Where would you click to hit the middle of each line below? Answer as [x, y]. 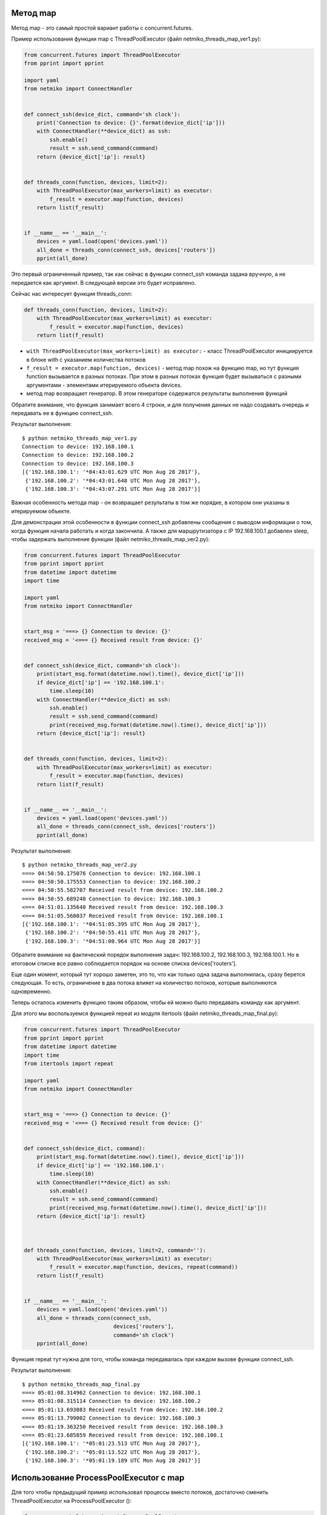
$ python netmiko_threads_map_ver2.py [80, 865]
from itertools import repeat [69, 1064]
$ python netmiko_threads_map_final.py [81, 1384]
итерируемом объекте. [41, 511]
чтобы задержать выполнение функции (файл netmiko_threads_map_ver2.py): [111, 539]
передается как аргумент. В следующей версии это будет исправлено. [104, 282]
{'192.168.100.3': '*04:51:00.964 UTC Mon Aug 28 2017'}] [113, 941]
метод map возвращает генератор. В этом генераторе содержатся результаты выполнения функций [157, 393]
